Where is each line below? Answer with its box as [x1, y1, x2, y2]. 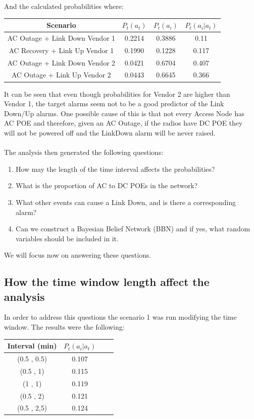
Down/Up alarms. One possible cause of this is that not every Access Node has [4, 108, 245, 118]
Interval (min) [7, 341, 57, 351]
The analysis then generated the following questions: [4, 147, 163, 157]
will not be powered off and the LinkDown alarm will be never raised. [4, 127, 216, 138]
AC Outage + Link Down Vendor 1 [7, 32, 116, 43]
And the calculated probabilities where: [4, 1, 124, 11]
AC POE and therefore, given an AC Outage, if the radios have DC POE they [4, 118, 243, 128]
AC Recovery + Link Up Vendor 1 [8, 45, 114, 55]
